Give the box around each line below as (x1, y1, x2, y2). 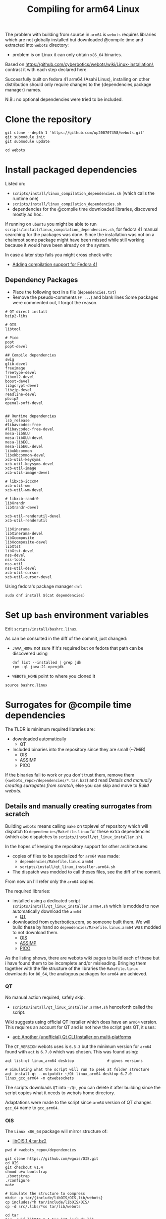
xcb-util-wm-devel (5, 487, 43, 493)
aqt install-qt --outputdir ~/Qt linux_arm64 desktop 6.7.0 (5, 1071, 132, 1076)
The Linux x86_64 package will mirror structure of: (5, 1129, 108, 1134)
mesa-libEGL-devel (5, 444, 43, 449)
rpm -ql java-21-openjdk (12, 664, 64, 669)
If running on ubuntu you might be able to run (5, 221, 97, 227)
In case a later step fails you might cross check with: (5, 252, 112, 258)
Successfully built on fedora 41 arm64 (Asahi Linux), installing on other (5, 76, 150, 83)
